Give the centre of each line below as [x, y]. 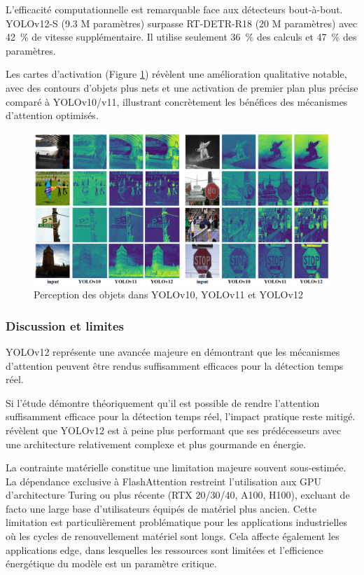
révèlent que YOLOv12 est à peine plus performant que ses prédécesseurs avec [174, 430]
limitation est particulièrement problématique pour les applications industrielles [176, 522]
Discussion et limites [65, 325]
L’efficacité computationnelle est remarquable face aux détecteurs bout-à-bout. [174, 9]
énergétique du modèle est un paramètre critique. [111, 563]
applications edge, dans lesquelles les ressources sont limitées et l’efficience [164, 549]
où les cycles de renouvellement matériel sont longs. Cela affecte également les [173, 536]
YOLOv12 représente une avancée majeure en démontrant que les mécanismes [173, 351]
